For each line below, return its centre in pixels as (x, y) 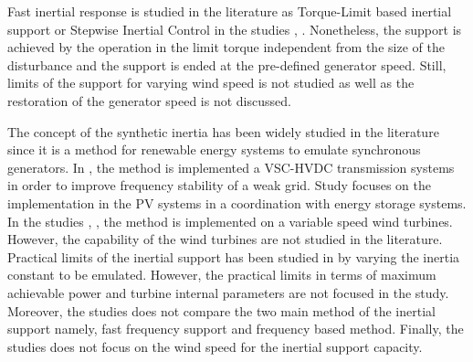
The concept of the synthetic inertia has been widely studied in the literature (223, 131)
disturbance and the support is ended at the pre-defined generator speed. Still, (227, 64)
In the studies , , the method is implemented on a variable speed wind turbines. (230, 221)
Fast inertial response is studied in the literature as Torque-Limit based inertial (230, 11)
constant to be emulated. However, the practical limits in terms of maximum (222, 275)
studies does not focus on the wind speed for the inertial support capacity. (215, 346)
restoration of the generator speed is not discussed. (149, 100)
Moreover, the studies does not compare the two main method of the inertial (221, 310)
